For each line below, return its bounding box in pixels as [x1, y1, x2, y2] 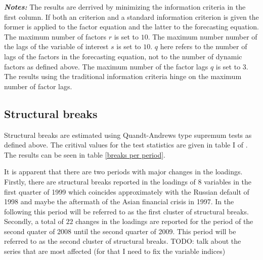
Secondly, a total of [4, 216, 64, 227]
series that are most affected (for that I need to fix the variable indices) [4, 246, 226, 256]
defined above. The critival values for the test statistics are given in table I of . [4, 139, 248, 150]
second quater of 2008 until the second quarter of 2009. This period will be [4, 226, 236, 236]
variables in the [204, 176, 252, 187]
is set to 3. [215, 61, 248, 71]
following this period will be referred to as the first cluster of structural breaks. [4, 206, 249, 216]
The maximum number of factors [4, 31, 106, 42]
